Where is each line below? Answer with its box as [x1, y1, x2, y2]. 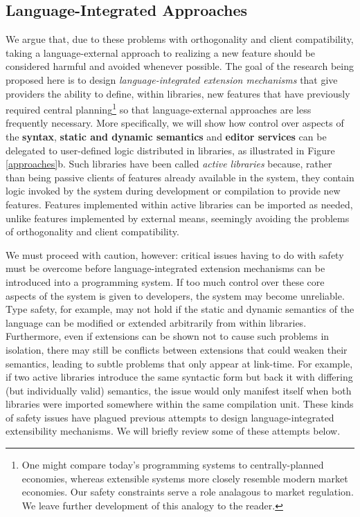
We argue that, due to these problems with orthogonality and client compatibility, [6, 32, 354, 46]
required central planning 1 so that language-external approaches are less [6, 100, 312, 116]
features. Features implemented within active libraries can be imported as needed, [6, 197, 353, 211]
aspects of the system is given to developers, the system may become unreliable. [6, 288, 345, 302]
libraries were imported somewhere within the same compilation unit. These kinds [6, 397, 354, 411]
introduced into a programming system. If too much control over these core [6, 274, 325, 289]
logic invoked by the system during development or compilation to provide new [6, 183, 341, 198]
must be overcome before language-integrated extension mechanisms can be [6, 261, 325, 275]
